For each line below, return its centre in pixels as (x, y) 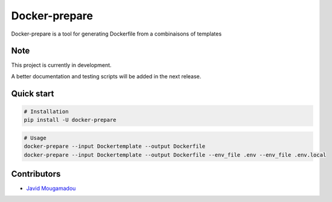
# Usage (35, 138)
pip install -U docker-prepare (70, 120)
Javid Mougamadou (51, 188)
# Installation (46, 111)
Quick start (33, 93)
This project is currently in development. (61, 65)
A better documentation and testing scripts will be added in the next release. (106, 76)
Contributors (36, 174)
